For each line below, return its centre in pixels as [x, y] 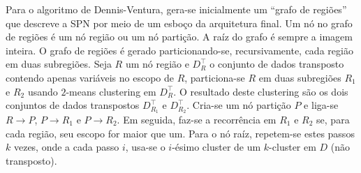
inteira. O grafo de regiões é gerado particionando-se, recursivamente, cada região [179, 50]
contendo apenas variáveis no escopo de [90, 77]
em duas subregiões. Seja [59, 64]
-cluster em [293, 147]
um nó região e [157, 64]
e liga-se [321, 105]
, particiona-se [215, 77]
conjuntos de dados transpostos [73, 105]
